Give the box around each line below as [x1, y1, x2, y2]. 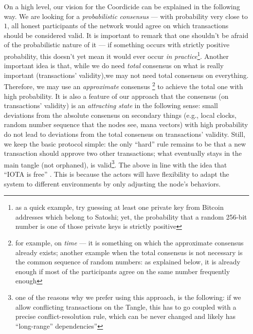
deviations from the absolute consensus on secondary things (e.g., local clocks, [4, 110, 236, 120]
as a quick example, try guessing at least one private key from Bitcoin [15, 202, 224, 212]
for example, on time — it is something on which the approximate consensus [15, 238, 244, 248]
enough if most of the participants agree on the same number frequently [15, 266, 230, 276]
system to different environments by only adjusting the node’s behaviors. [4, 178, 221, 188]
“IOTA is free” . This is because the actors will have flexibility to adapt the [4, 169, 229, 179]
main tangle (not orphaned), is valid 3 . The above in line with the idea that [4, 158, 227, 169]
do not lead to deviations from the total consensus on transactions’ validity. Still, [4, 129, 246, 139]
